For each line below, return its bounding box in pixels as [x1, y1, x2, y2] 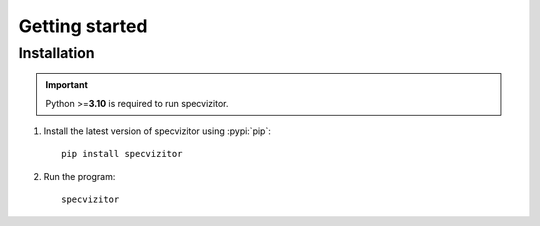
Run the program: [43, 170, 116, 182]
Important [45, 79, 89, 91]
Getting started [18, 15, 148, 37]
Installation [18, 44, 95, 62]
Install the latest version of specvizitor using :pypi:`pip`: [43, 125, 272, 137]
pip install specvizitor [61, 148, 183, 160]
